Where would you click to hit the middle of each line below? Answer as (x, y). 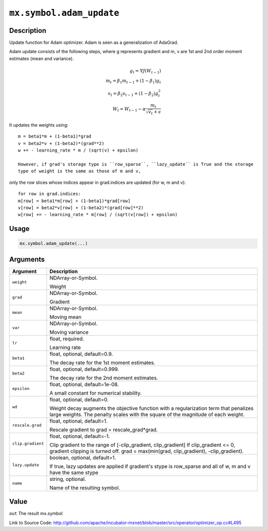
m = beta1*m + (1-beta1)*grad (55, 136)
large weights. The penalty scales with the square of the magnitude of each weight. (147, 414)
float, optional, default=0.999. (84, 369)
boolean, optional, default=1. (83, 457)
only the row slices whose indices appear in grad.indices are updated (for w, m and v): (98, 182)
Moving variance (69, 332)
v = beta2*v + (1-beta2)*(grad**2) (61, 143)
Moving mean (66, 317)
